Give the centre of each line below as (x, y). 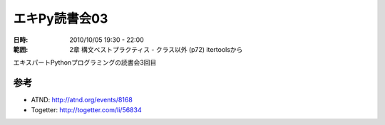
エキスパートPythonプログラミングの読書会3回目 (85, 62)
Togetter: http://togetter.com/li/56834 (86, 109)
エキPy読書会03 (61, 18)
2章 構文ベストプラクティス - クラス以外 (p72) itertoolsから (156, 49)
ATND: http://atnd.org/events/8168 (82, 100)
